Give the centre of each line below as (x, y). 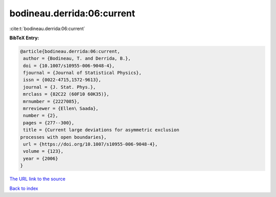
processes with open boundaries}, (63, 137)
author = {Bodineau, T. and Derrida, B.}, (77, 58)
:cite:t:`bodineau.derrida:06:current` (47, 29)
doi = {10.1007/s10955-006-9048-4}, (69, 66)
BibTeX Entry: (24, 38)
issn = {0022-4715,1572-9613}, (62, 80)
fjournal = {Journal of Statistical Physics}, (82, 73)
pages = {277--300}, (49, 123)
